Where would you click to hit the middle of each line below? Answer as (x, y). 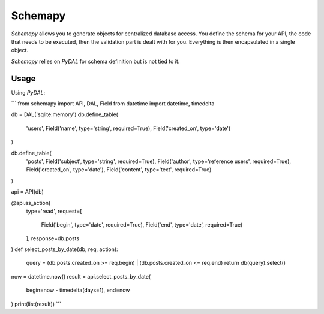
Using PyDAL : (28, 92)
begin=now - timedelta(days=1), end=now (78, 290)
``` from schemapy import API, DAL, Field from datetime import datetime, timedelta (113, 104)
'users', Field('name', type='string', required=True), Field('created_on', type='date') (128, 128)
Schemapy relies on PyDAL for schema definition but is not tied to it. (95, 61)
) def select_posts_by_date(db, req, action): (64, 249)
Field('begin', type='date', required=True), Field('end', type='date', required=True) (142, 225)
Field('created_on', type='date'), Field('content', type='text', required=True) (119, 170)
